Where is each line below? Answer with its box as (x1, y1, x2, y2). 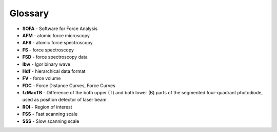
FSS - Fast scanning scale (22, 111, 78, 117)
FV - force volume (22, 75, 61, 82)
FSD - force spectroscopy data (22, 54, 88, 60)
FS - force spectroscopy (22, 46, 74, 53)
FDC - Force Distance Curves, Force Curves (22, 82, 115, 89)
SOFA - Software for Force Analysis (22, 25, 97, 32)
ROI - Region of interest (22, 103, 72, 110)
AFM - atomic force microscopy (22, 32, 90, 38)
